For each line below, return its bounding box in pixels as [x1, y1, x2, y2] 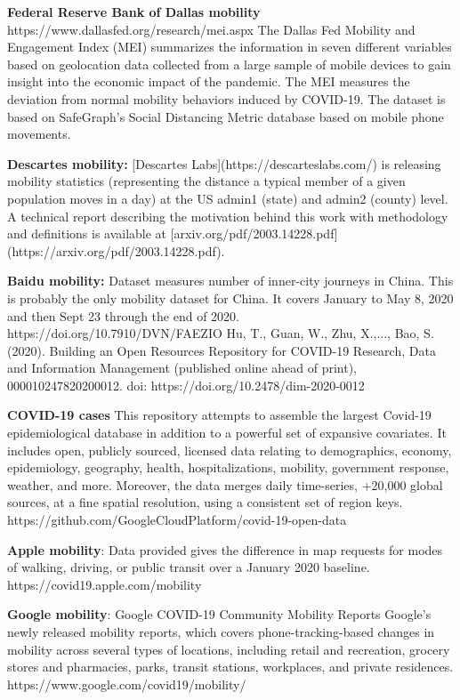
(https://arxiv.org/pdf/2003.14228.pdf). [7, 241, 225, 260]
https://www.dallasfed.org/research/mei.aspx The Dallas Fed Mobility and [7, 20, 416, 38]
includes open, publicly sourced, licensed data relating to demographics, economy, [7, 440, 452, 459]
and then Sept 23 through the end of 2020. [7, 306, 240, 325]
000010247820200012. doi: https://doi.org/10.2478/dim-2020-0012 [7, 375, 365, 394]
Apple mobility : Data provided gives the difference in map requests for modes [7, 540, 443, 559]
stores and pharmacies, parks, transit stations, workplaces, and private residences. [7, 657, 454, 676]
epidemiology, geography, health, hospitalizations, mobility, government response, [7, 458, 449, 477]
